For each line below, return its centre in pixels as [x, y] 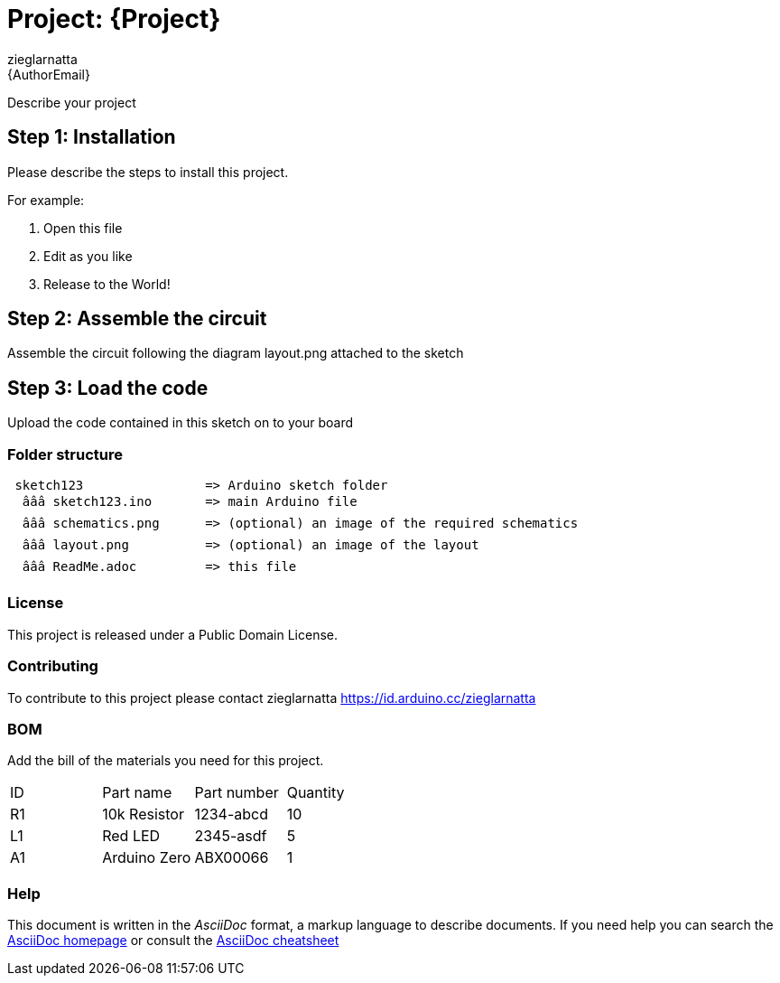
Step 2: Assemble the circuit [137, 319]
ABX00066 [232, 858]
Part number [237, 793]
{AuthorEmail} [49, 74]
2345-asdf [231, 836]
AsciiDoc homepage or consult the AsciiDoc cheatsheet [173, 941]
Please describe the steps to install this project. [148, 172]
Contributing [53, 666]
